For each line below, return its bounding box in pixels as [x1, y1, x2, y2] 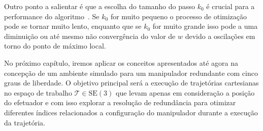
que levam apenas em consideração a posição [115, 87, 255, 98]
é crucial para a [206, 1, 255, 11]
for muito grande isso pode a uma [152, 21, 258, 31]
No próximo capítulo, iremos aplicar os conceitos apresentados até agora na [4, 57, 238, 68]
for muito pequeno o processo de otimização [110, 11, 247, 21]
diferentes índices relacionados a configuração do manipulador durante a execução [4, 107, 258, 117]
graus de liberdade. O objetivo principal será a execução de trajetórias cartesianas [4, 77, 259, 88]
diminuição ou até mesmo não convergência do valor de [4, 30, 176, 41]
